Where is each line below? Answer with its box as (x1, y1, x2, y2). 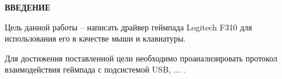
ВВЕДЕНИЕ (5, 1, 51, 13)
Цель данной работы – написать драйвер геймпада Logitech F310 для (5, 20, 252, 33)
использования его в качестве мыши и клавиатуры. (5, 32, 186, 44)
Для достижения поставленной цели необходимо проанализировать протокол (5, 51, 277, 64)
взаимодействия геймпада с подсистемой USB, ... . (5, 63, 185, 75)
